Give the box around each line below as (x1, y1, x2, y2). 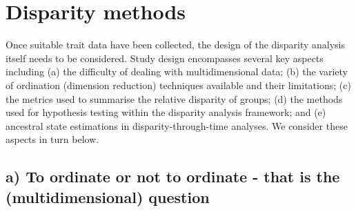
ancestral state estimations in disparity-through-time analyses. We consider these (6, 118, 348, 133)
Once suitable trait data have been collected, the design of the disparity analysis (6, 37, 346, 52)
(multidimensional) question (6, 186, 210, 207)
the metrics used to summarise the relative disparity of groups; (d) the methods (6, 91, 343, 106)
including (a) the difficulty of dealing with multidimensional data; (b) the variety (6, 64, 348, 79)
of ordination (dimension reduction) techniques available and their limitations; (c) (6, 77, 351, 92)
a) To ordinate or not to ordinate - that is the (6, 166, 340, 187)
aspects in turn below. (6, 132, 99, 146)
